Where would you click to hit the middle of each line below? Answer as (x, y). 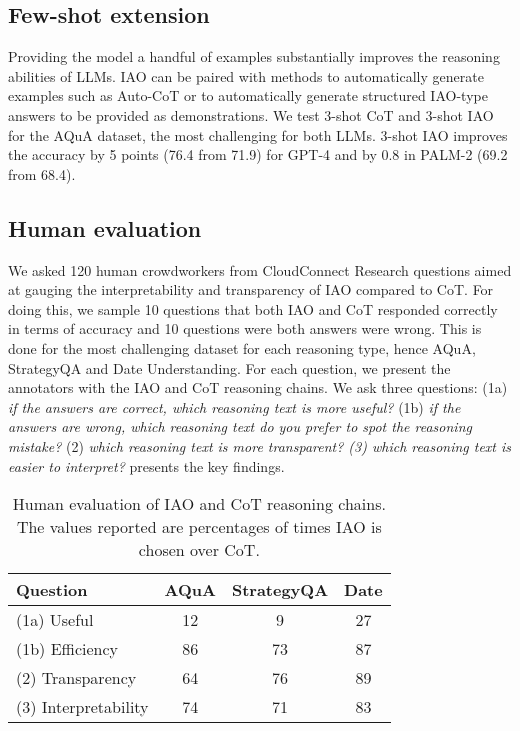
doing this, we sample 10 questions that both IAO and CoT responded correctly (253, 308)
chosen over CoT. (199, 550)
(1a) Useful (55, 620)
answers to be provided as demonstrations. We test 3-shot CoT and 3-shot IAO (251, 114)
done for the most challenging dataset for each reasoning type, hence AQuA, (242, 347)
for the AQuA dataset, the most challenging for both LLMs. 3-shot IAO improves (258, 134)
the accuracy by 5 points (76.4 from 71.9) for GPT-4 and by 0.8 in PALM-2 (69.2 (258, 154)
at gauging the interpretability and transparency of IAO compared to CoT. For (251, 289)
